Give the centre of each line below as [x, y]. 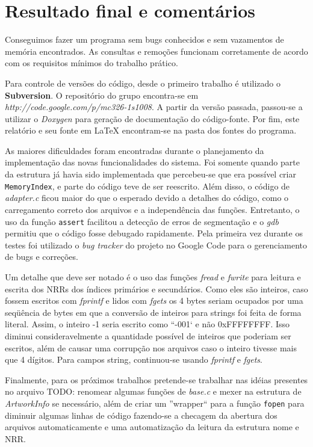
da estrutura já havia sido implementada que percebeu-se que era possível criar [150, 174]
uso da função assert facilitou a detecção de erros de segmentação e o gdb [142, 221]
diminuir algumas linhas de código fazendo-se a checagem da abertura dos [141, 415]
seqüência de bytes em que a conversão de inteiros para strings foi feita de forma [153, 312]
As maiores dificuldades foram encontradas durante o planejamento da [135, 150]
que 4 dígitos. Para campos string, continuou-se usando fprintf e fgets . [134, 359]
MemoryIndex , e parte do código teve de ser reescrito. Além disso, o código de [147, 186]
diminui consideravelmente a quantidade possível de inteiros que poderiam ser [148, 335]
